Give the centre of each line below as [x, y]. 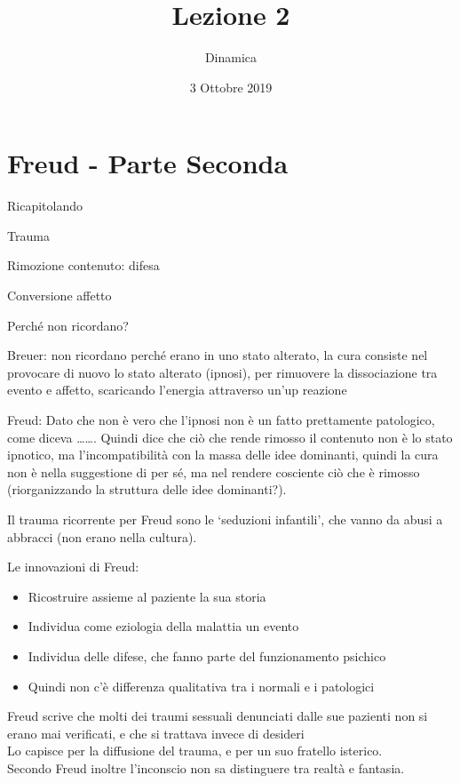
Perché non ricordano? [68, 325]
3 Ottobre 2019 [231, 87]
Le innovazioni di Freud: [73, 567]
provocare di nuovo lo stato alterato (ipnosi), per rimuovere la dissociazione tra [222, 372]
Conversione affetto [59, 296]
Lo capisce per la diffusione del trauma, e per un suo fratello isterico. [195, 751]
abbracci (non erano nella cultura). [102, 536]
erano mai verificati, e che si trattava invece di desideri [156, 733]
